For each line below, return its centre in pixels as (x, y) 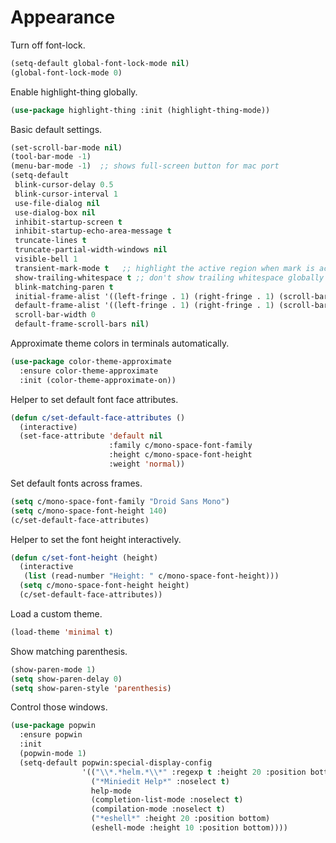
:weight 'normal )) (147, 464)
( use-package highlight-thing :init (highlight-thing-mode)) (140, 110)
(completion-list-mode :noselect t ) (167, 800)
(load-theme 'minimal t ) (62, 632)
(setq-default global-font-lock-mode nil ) (100, 63)
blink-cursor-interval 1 (66, 194)
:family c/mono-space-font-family (180, 446)
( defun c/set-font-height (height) (84, 557)
